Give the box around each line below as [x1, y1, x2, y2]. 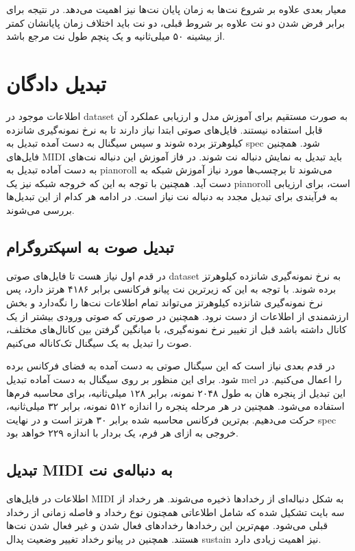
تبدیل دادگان [6, 69, 106, 97]
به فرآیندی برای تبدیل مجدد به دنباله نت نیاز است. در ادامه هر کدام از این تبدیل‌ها [6, 189, 338, 204]
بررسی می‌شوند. [6, 203, 75, 217]
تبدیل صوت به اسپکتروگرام [6, 236, 174, 258]
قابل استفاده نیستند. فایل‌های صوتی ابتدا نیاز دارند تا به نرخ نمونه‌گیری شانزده [6, 122, 323, 136]
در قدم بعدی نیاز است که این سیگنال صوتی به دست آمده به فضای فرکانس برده [6, 358, 335, 373]
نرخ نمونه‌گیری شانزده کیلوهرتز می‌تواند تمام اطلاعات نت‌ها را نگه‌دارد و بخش [6, 295, 323, 310]
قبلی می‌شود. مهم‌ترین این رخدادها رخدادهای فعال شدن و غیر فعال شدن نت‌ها [6, 518, 328, 532]
